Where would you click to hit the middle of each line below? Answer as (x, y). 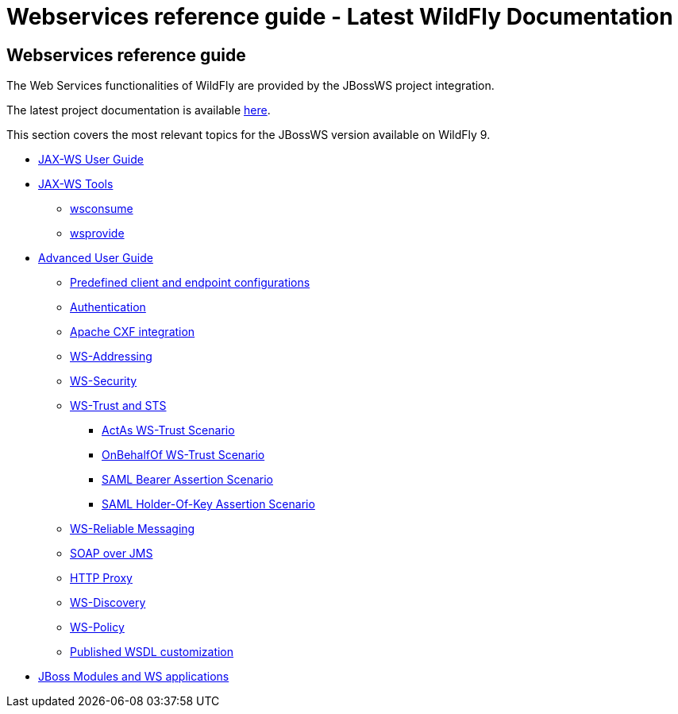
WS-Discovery (108, 603)
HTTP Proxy (101, 578)
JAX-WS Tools (76, 184)
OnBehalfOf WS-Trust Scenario (183, 455)
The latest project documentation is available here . (139, 110)
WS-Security (104, 381)
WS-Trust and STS (118, 406)
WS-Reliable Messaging (133, 529)
